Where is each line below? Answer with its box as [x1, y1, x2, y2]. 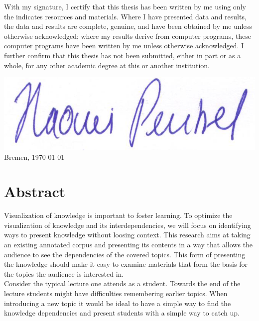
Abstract [4, 181, 66, 202]
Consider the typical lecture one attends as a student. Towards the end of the [4, 278, 241, 289]
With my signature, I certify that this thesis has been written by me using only [4, 1, 246, 11]
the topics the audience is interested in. [4, 268, 124, 279]
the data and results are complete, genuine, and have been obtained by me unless [4, 21, 252, 31]
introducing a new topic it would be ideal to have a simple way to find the [4, 298, 231, 308]
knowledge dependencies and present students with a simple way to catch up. [4, 308, 240, 318]
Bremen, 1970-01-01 [4, 152, 65, 162]
